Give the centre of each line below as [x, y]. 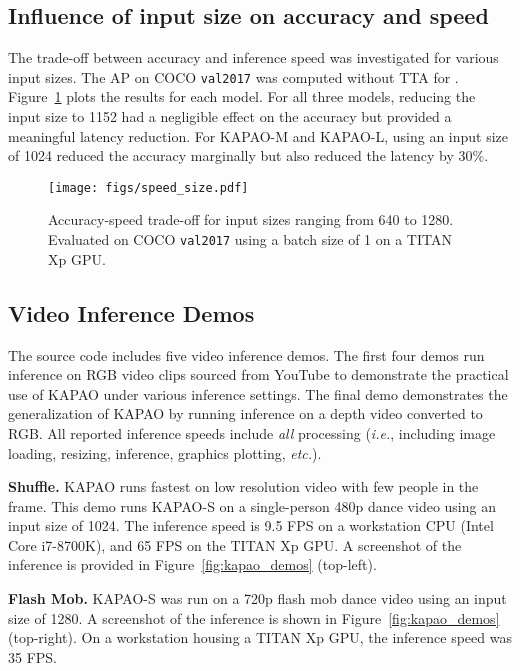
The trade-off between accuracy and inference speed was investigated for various [253, 57]
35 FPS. [33, 656]
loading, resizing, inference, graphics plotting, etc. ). [165, 452]
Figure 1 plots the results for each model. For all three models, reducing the [242, 96]
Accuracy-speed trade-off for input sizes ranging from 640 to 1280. [251, 219]
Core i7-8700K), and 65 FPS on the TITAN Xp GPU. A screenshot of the [235, 544]
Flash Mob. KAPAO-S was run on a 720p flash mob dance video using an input [257, 598]
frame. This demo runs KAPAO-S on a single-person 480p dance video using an [252, 505]
